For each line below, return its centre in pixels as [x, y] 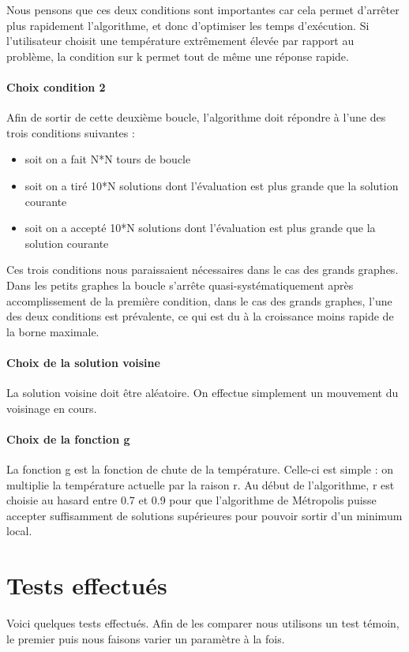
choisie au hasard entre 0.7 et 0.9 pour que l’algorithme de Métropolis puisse [191, 500]
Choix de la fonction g [68, 438]
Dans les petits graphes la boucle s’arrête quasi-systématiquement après [180, 285]
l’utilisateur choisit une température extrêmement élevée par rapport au [180, 41]
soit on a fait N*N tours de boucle [108, 159]
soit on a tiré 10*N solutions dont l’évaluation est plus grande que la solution [212, 185]
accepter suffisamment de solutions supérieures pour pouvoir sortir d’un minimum [204, 515]
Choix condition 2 [56, 86]
